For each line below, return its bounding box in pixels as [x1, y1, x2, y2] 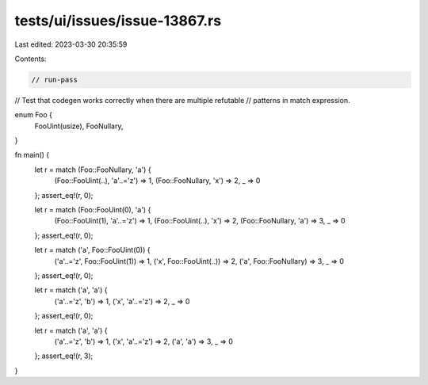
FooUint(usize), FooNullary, [34, 121, 124, 131]
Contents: [14, 54, 47, 63]
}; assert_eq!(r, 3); [34, 351, 94, 360]
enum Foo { [14, 110, 53, 120]
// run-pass [31, 75, 78, 84]
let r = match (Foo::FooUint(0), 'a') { [34, 205, 151, 215]
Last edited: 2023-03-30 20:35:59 [14, 40, 128, 49]
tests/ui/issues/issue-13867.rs [14, 12, 222, 29]
